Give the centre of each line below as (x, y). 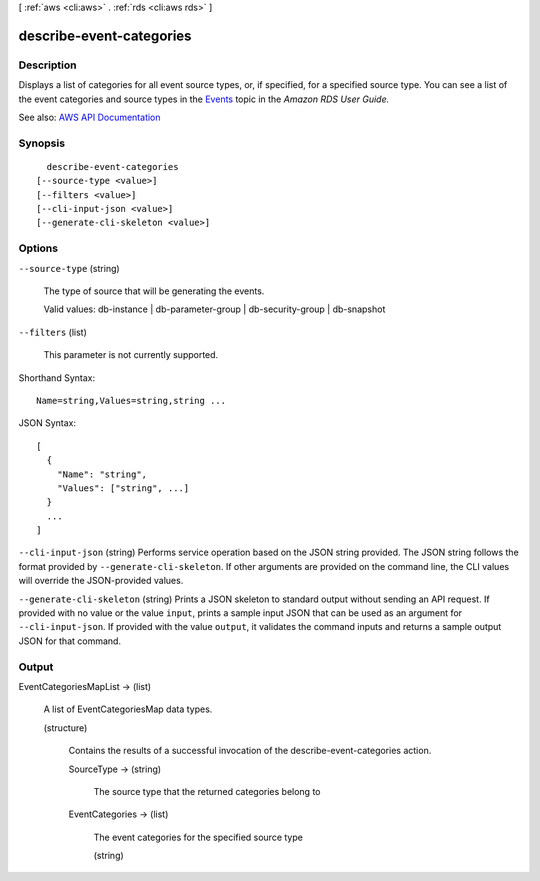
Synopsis (41, 143)
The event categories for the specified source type (198, 837)
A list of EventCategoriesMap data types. (128, 709)
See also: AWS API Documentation (89, 117)
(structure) (65, 727)
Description (47, 65)
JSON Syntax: (47, 423)
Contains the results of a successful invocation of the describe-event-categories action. (250, 751)
